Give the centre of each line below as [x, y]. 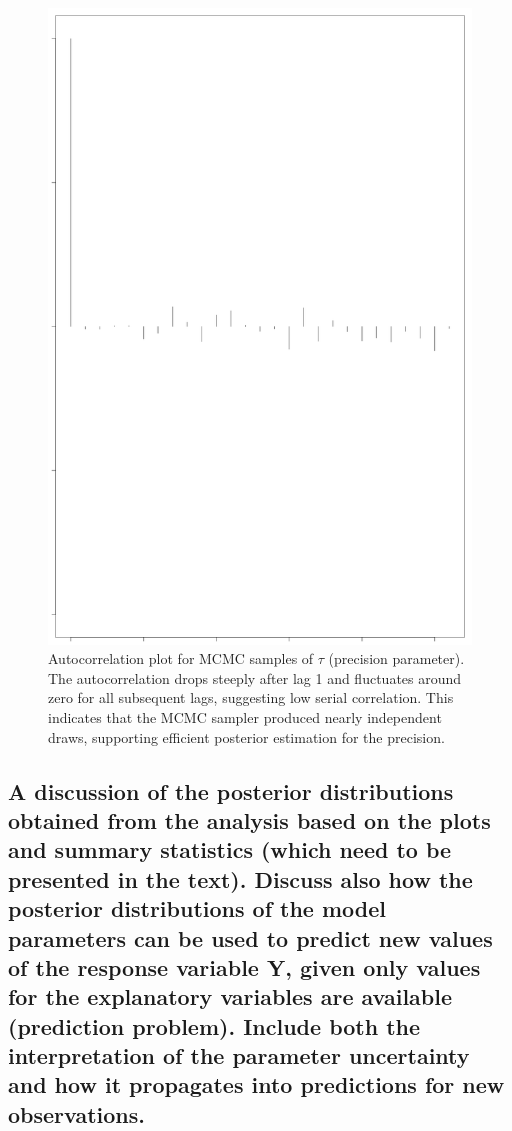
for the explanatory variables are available [230, 996]
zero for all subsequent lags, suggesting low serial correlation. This [251, 697]
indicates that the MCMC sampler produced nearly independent [245, 716]
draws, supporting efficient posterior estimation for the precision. [246, 736]
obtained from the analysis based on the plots [249, 819]
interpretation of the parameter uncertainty [239, 1055]
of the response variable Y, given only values [244, 966]
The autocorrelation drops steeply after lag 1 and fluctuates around [255, 677]
